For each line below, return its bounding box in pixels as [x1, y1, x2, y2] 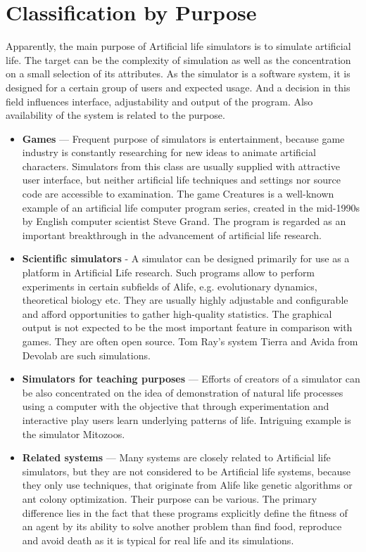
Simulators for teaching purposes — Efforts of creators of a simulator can [22, 371, 360, 386]
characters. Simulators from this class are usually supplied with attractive [22, 158, 340, 173]
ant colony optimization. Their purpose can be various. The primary [22, 491, 317, 506]
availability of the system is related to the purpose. [6, 108, 225, 122]
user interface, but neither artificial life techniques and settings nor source [22, 172, 341, 187]
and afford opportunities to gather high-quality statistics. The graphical [22, 306, 332, 321]
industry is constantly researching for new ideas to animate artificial [22, 145, 316, 160]
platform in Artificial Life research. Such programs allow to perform [22, 265, 315, 280]
